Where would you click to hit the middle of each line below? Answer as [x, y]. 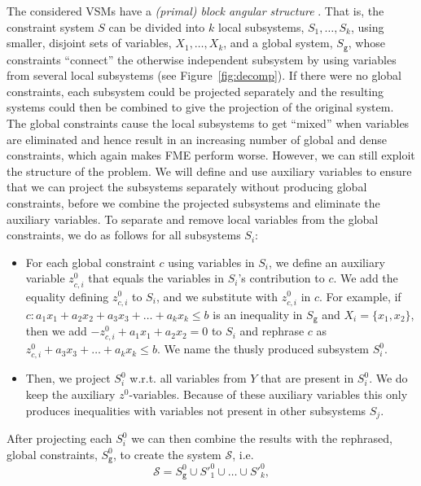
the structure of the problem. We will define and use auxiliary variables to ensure [209, 171]
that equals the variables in [156, 278]
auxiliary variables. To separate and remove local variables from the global [193, 219]
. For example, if [360, 296]
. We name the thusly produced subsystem [263, 349]
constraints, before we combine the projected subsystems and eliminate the [193, 202]
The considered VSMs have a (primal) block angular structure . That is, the [195, 11]
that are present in [307, 378]
